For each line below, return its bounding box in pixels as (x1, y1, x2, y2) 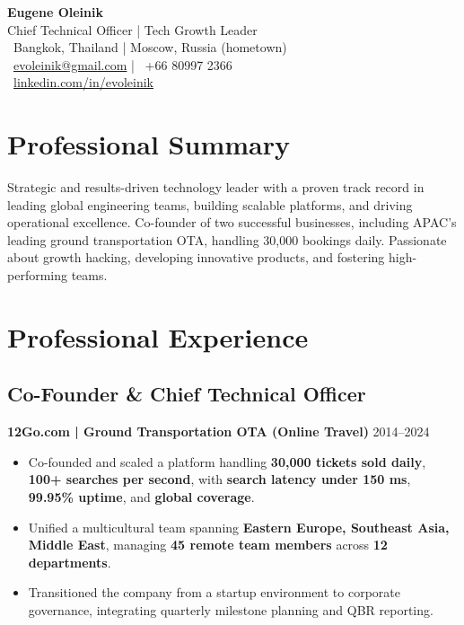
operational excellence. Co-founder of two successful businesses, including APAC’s (7, 213, 457, 232)
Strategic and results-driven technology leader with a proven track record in (7, 178, 425, 197)
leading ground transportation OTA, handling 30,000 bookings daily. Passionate (7, 230, 447, 249)
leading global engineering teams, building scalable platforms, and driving (7, 195, 413, 214)
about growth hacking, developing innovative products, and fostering (7, 248, 385, 267)
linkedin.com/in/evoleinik (13, 73, 153, 92)
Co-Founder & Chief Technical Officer (7, 380, 366, 408)
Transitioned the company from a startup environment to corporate (28, 583, 400, 602)
